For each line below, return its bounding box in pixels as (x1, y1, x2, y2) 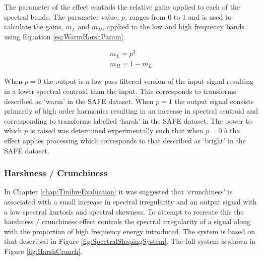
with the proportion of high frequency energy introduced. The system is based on (4, 226, 255, 236)
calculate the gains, (4, 21, 63, 32)
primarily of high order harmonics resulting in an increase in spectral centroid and (4, 106, 258, 116)
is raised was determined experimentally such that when (30, 125, 204, 136)
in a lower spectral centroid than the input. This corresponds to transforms (4, 86, 236, 96)
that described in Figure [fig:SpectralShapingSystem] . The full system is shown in (4, 236, 256, 246)
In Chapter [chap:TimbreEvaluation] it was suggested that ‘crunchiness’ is (4, 186, 233, 197)
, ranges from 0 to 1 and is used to (124, 11, 232, 22)
